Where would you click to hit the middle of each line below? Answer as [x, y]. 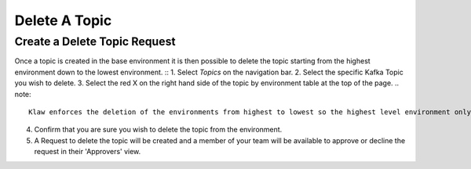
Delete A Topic [63, 20]
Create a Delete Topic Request [95, 41]
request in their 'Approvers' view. [88, 152]
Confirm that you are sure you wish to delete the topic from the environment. [158, 130]
